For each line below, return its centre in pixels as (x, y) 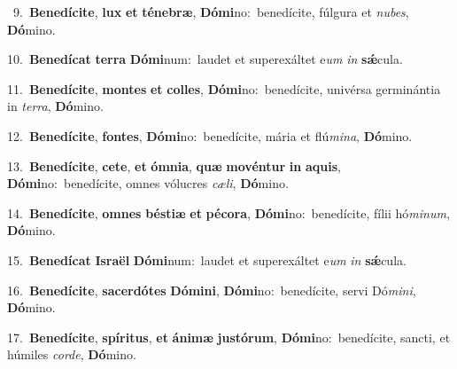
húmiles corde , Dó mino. (72, 354)
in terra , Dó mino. (55, 106)
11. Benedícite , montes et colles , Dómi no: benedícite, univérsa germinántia (224, 88)
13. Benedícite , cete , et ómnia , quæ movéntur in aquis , (174, 165)
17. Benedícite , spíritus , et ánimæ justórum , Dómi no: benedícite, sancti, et (229, 337)
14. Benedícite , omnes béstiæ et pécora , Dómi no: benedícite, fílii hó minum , (228, 212)
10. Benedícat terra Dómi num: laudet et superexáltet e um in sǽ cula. (205, 59)
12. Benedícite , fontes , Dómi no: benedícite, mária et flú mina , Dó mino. (210, 135)
